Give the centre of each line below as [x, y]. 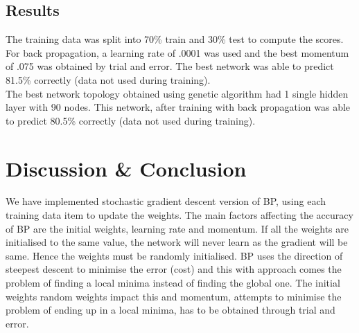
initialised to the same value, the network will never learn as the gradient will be [177, 242]
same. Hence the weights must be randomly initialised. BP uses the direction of [174, 255]
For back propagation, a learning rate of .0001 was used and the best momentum [177, 52]
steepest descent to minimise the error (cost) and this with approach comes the [174, 269]
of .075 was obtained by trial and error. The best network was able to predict [170, 66]
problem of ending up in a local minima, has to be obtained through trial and [170, 310]
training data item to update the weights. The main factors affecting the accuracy [179, 215]
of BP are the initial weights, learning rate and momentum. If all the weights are [177, 228]
